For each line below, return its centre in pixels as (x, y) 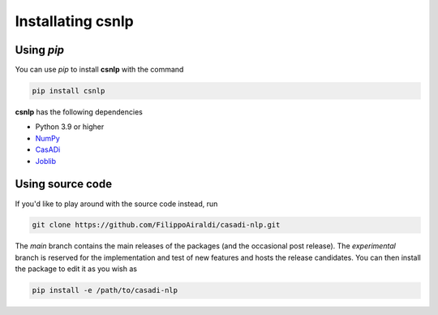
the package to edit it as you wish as (76, 269)
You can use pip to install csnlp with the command (99, 70)
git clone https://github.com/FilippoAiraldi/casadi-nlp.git (156, 225)
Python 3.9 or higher (70, 127)
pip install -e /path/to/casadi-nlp (105, 291)
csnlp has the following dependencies (79, 112)
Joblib (46, 161)
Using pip (40, 50)
